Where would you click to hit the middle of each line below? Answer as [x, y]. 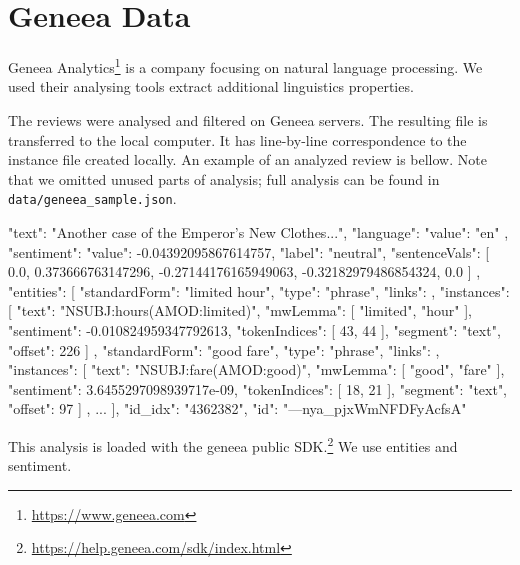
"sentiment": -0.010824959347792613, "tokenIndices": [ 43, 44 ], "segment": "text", [254, 329]
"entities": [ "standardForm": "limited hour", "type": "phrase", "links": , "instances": [259, 290]
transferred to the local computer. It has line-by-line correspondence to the [237, 139]
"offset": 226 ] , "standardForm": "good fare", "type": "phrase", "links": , [224, 349]
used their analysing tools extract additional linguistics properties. [211, 86]
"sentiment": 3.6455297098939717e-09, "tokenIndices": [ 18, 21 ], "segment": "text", [258, 388]
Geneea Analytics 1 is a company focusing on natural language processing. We [245, 65]
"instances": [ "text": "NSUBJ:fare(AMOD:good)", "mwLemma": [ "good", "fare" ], [256, 369]
